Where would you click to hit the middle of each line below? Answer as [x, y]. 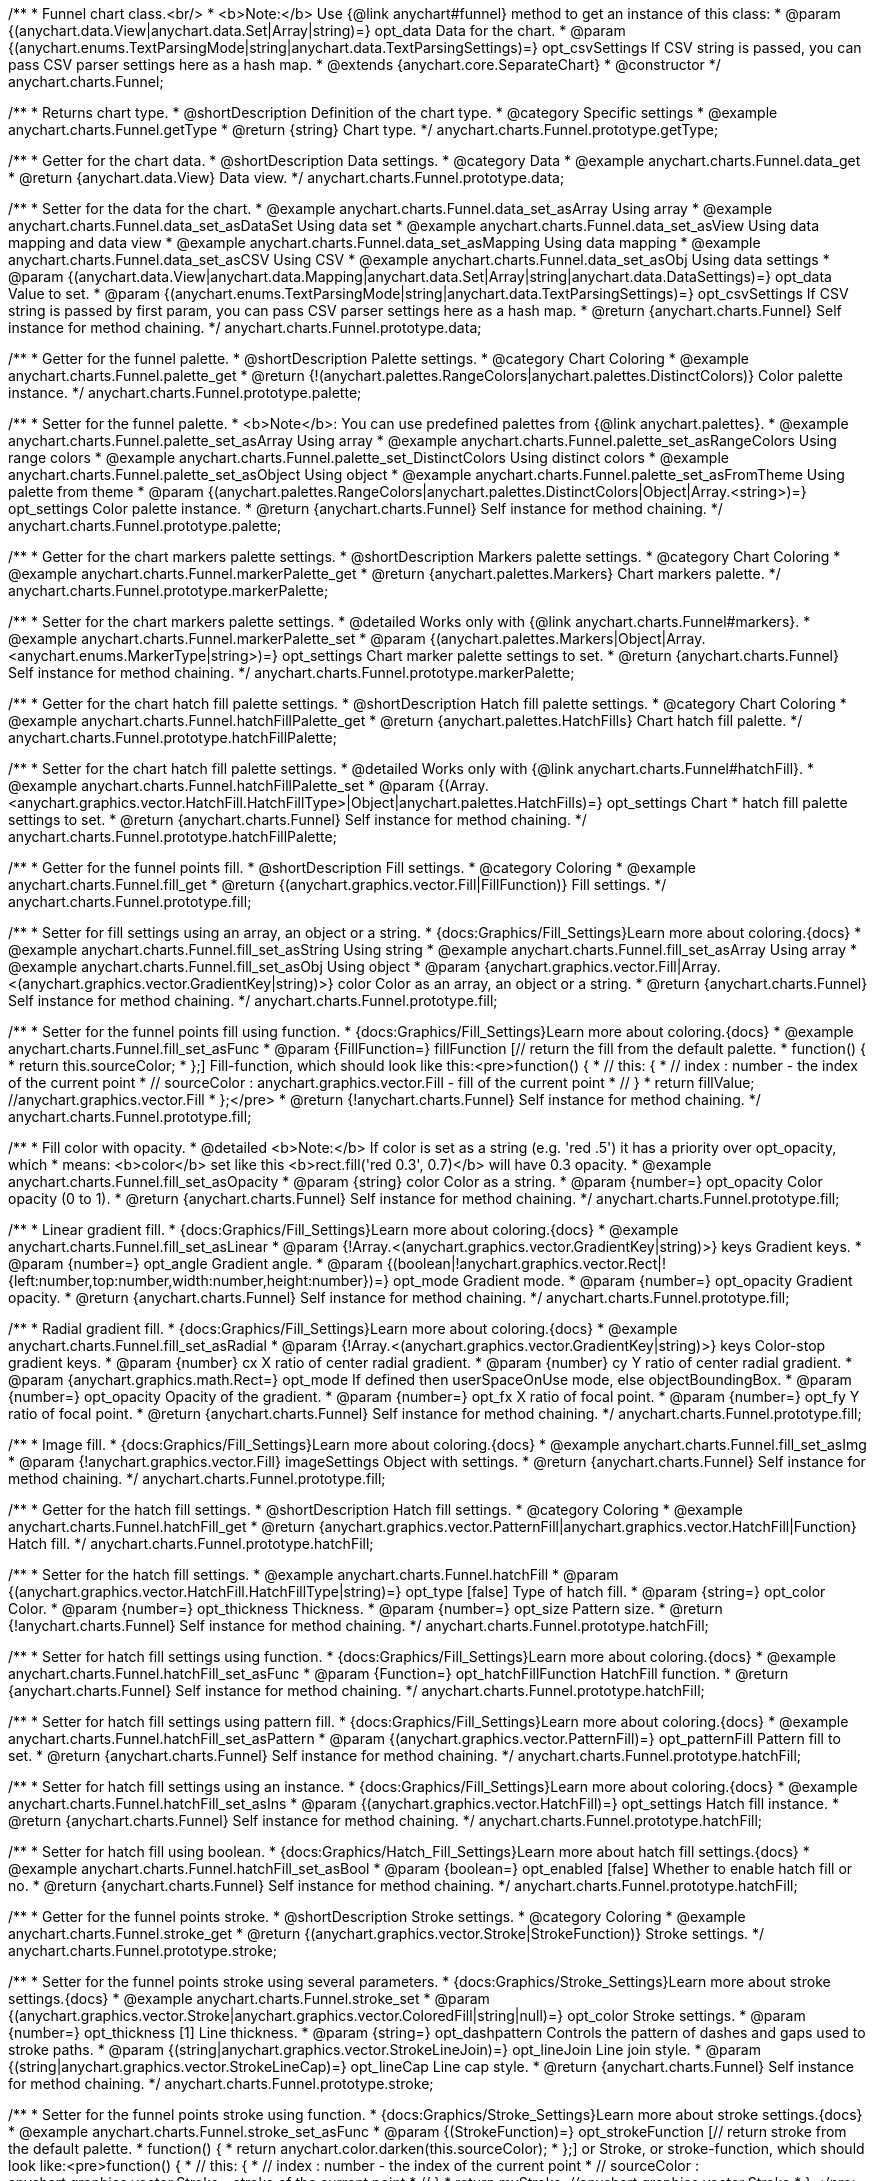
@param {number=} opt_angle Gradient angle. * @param [195, 1263]
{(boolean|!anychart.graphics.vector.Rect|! [526, 1263]
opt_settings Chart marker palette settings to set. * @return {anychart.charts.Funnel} [560, 655]
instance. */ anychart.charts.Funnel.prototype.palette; [185, 392]
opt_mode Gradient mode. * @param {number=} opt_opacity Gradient [623, 1280]
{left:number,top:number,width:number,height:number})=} [199, 1280]
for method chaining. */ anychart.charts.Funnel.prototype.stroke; [221, 2083]
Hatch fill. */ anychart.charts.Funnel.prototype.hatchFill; [191, 1543]
